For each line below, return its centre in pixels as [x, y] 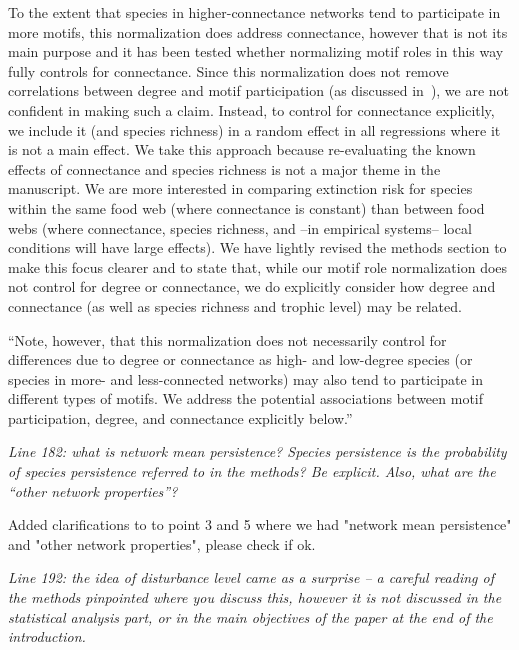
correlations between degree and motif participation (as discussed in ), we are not [259, 90]
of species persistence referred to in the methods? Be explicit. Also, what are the [252, 471]
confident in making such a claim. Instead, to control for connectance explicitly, [251, 109]
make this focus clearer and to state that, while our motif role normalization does [258, 266]
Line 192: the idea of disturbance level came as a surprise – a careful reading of [251, 577]
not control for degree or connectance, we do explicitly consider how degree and [252, 286]
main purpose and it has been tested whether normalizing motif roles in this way [256, 51]
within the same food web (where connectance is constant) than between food [246, 207]
